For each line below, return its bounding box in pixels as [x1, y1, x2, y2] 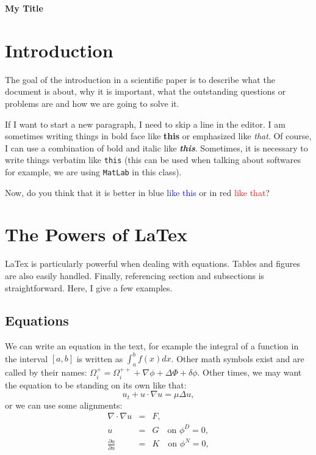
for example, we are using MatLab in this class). [5, 165, 182, 178]
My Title [5, 2, 43, 14]
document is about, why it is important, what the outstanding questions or [5, 85, 286, 98]
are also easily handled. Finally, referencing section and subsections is [5, 269, 265, 282]
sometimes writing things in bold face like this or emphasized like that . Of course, [5, 129, 312, 142]
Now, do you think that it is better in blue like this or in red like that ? [5, 186, 270, 198]
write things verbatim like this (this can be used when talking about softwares [5, 153, 301, 166]
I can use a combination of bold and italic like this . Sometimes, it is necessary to [5, 141, 308, 154]
